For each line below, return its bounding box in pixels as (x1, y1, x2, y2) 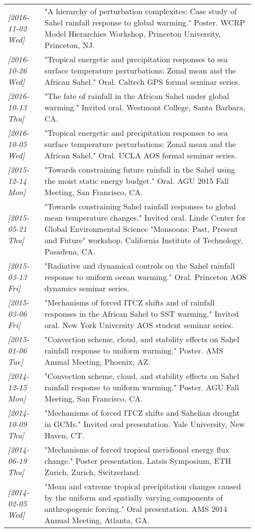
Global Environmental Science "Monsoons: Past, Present (44, 223, 238, 234)
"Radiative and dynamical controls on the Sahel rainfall (44, 260, 235, 271)
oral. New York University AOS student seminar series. (44, 319, 234, 330)
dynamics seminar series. (44, 282, 129, 294)
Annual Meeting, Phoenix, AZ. (44, 356, 151, 367)
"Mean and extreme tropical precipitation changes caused (44, 481, 241, 492)
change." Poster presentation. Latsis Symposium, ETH (44, 455, 231, 466)
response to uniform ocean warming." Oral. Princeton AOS (44, 271, 247, 282)
